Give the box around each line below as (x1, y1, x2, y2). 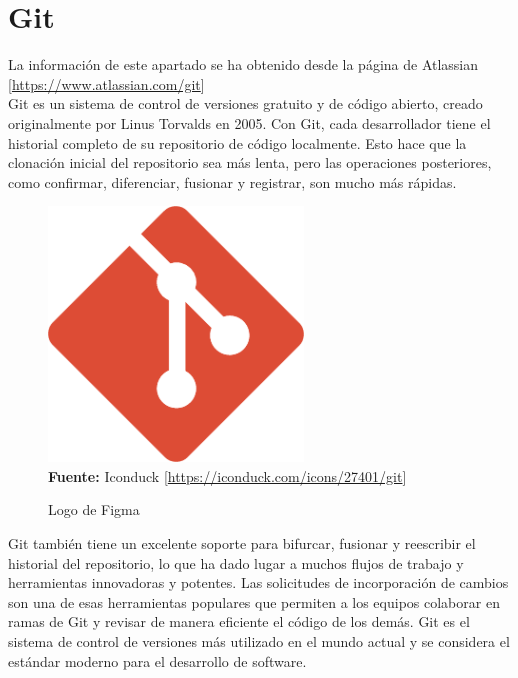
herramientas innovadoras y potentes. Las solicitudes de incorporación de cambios (8, 572, 509, 593)
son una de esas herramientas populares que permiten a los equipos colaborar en (8, 591, 500, 612)
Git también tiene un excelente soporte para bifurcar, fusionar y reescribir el (8, 533, 476, 554)
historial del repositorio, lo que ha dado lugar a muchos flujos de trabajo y (8, 552, 464, 573)
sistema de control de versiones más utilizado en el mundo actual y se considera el (8, 631, 510, 652)
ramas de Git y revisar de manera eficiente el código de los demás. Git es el (8, 611, 470, 632)
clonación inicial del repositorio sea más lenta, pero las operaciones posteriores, (8, 152, 492, 173)
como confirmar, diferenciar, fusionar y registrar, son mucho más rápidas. (8, 171, 457, 192)
